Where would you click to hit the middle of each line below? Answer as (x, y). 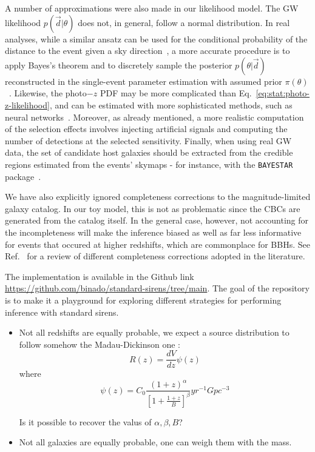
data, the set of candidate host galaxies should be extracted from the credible (149, 152)
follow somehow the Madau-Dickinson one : (100, 344)
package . (23, 176)
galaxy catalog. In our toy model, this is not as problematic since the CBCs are (153, 208)
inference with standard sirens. (62, 312)
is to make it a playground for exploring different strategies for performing (143, 300)
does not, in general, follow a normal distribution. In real (184, 22)
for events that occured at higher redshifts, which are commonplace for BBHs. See (157, 244)
